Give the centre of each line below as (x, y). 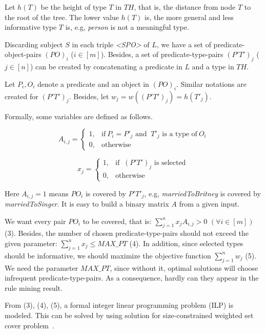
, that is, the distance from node (185, 7)
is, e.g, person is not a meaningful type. (127, 27)
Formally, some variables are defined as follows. (79, 116)
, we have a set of (184, 44)
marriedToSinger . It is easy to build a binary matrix (87, 203)
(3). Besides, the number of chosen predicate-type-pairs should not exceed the (127, 233)
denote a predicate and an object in (93, 83)
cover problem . (29, 325)
